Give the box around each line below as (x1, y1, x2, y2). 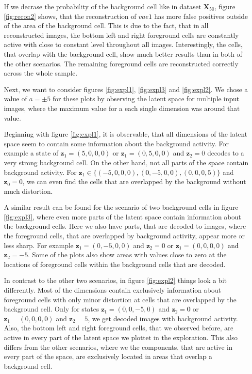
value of (4, 93, 27, 104)
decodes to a (207, 148, 244, 158)
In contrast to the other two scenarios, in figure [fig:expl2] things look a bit (4, 275, 227, 285)
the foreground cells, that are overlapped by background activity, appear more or (4, 231, 245, 241)
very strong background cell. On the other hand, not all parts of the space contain (4, 157, 249, 167)
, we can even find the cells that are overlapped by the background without (22, 176, 246, 187)
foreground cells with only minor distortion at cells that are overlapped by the (4, 294, 236, 304)
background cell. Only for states (4, 304, 99, 314)
